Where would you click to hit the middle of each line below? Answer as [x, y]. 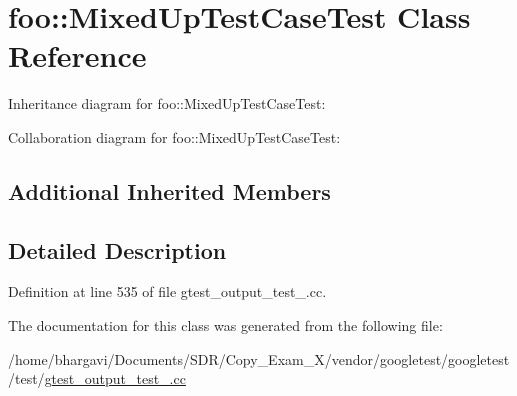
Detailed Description [117, 249]
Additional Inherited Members [169, 190]
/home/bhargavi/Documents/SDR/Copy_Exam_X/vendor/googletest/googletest [259, 358]
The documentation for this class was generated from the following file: [225, 325]
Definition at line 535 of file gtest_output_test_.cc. [167, 291]
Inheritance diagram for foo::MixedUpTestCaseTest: [167, 103]
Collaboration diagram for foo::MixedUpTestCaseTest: [174, 136]
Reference [77, 55]
